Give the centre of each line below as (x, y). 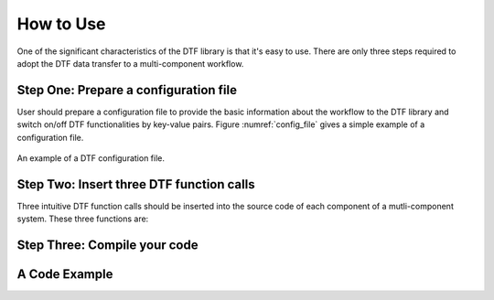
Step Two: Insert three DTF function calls (136, 184)
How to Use (61, 24)
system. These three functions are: (83, 219)
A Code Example (65, 274)
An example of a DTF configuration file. (91, 158)
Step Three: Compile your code (107, 246)
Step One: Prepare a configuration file (127, 90)
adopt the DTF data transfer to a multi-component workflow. (130, 63)
